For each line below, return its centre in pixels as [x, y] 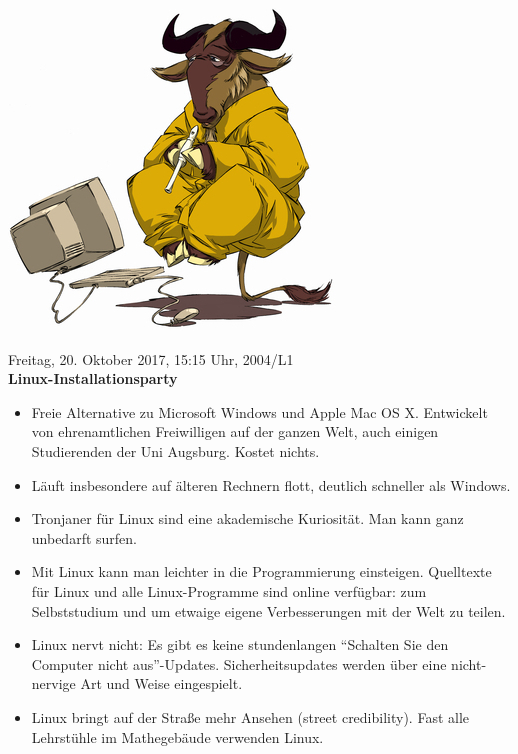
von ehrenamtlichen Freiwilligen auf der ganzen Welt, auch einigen [235, 431]
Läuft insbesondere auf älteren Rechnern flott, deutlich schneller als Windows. [271, 484]
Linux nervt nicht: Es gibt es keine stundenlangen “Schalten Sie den [240, 644]
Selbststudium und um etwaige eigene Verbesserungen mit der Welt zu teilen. [268, 610]
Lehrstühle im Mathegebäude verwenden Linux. [177, 736]
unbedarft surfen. [84, 537]
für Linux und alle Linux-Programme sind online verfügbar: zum [229, 590]
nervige [53, 683]
